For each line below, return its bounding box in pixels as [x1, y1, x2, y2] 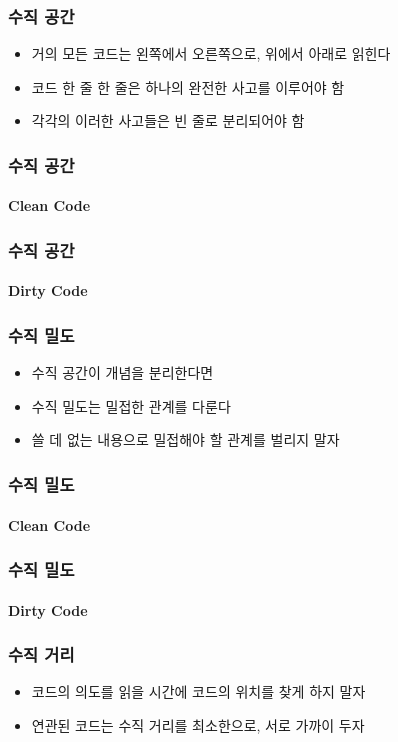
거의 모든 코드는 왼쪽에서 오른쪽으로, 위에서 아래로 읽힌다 [31, 43, 391, 64]
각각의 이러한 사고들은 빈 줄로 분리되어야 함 [31, 110, 305, 131]
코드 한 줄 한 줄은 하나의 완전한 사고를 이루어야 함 [31, 76, 345, 97]
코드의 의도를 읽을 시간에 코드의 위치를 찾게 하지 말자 [31, 681, 366, 702]
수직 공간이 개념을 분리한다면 [31, 362, 214, 383]
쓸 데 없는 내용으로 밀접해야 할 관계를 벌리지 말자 [31, 429, 340, 450]
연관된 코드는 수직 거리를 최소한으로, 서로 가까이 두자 [31, 714, 365, 735]
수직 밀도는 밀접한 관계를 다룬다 [31, 395, 231, 416]
